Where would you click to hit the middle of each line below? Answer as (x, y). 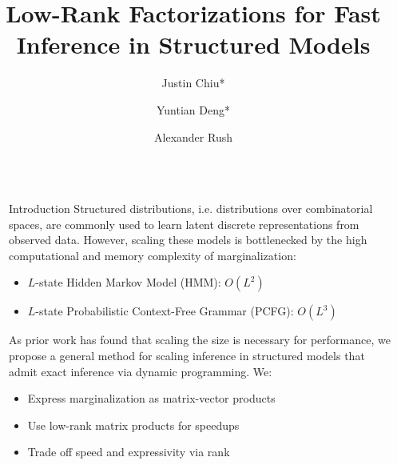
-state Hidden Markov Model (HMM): (128, 282)
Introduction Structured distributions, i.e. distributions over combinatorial (191, 208)
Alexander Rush (193, 136)
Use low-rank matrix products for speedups (133, 425)
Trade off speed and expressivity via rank (129, 452)
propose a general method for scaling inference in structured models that (187, 356)
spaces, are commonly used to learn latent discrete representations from (184, 224)
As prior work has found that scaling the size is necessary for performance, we (200, 340)
